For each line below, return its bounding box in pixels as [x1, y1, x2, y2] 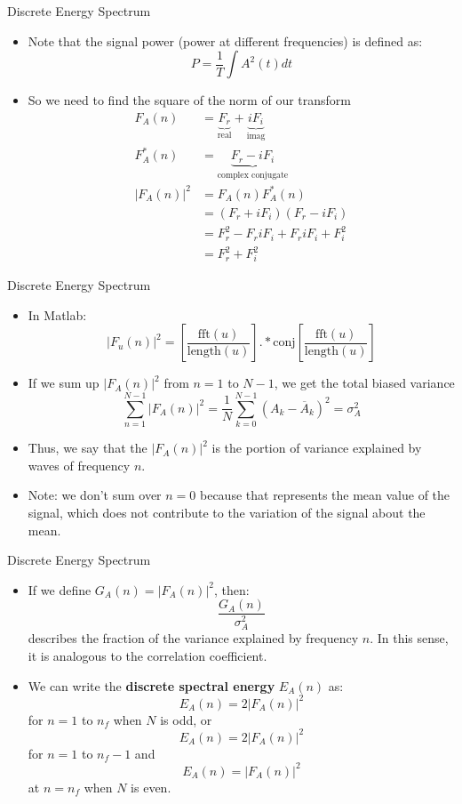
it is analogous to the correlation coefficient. [28, 647, 267, 665]
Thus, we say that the [28, 438, 147, 457]
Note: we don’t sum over [28, 486, 162, 504]
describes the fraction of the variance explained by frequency [28, 629, 359, 647]
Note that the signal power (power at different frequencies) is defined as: [28, 31, 423, 50]
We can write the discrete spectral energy [28, 676, 275, 695]
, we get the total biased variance [274, 374, 455, 392]
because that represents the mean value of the [200, 486, 450, 504]
